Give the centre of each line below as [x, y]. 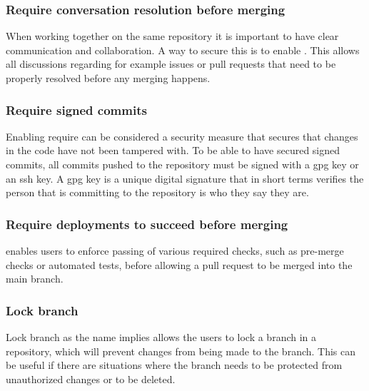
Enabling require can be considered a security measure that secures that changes [182, 136]
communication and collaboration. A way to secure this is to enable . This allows [183, 50]
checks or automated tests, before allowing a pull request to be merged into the [179, 264]
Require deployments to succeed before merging [147, 224]
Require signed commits [76, 110]
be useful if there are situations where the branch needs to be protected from [174, 365]
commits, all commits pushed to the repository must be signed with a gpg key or [182, 164]
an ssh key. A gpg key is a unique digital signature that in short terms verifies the [185, 178]
